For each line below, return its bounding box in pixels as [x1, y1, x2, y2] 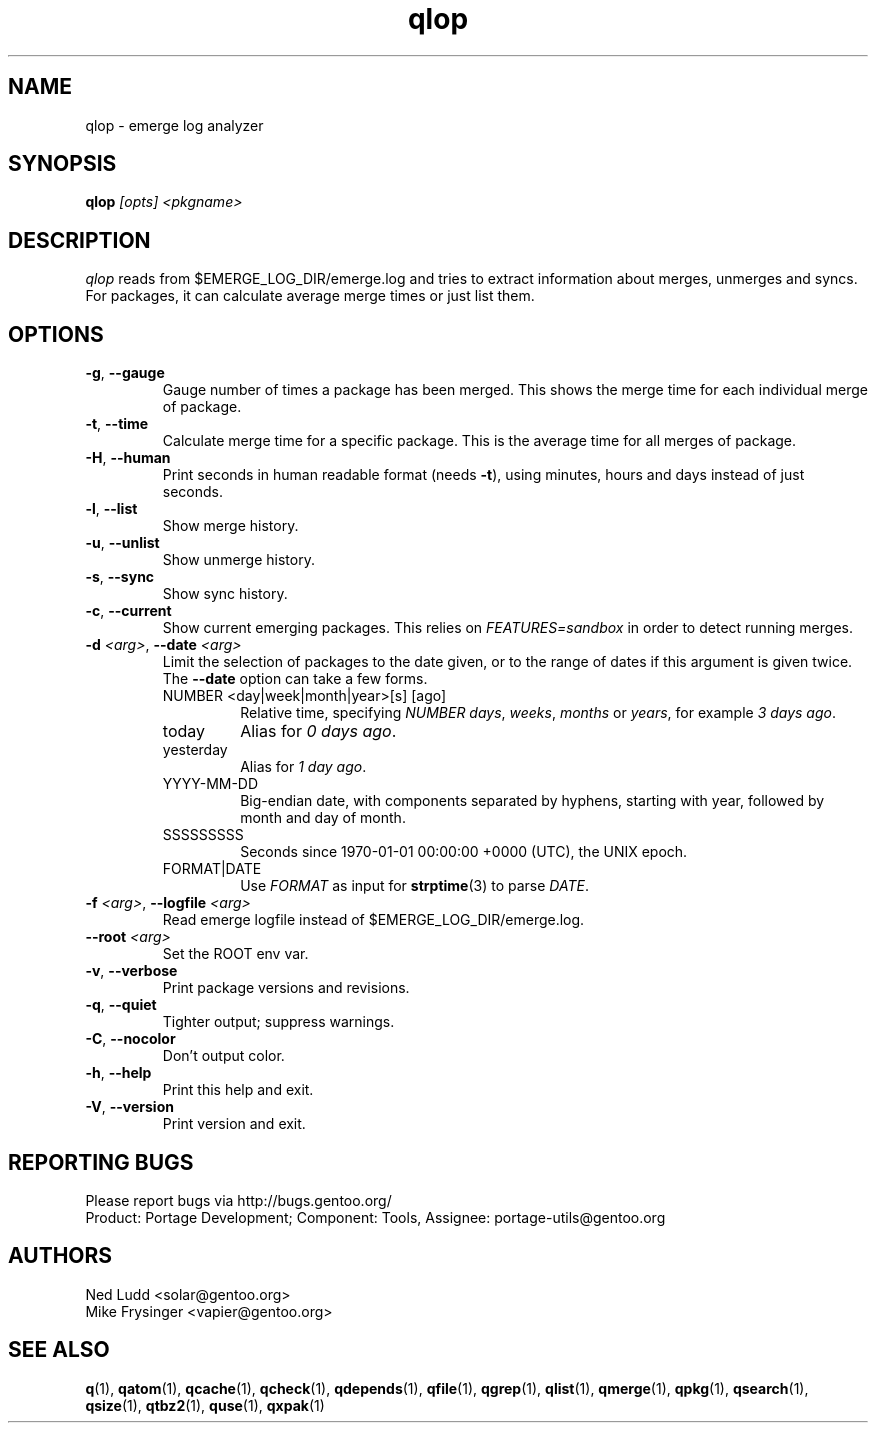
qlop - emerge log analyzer [85, 116, 264, 134]
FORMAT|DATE [162, 860, 262, 878]
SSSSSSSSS [162, 826, 244, 844]
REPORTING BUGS [8, 1149, 194, 1175]
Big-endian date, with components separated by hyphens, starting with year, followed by [240, 792, 825, 810]
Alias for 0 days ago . [240, 721, 397, 742]
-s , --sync [85, 568, 155, 586]
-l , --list [85, 500, 138, 518]
